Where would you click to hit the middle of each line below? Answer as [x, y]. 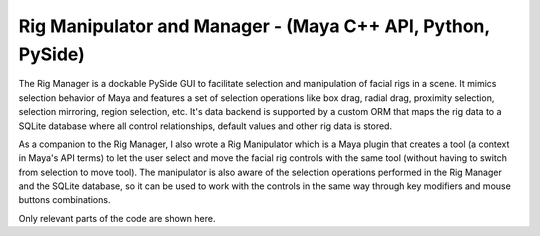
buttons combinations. [64, 200]
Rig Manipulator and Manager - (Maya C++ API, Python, [254, 26]
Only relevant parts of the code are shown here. [117, 218]
